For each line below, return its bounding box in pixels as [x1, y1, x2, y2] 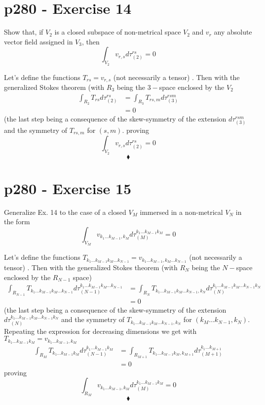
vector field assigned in [4, 36, 73, 46]
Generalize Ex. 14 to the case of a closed [4, 206, 126, 217]
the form [4, 216, 30, 227]
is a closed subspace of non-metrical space [54, 27, 181, 37]
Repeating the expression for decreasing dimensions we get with [4, 325, 197, 336]
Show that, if [4, 27, 43, 37]
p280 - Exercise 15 [4, 178, 132, 198]
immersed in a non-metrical [140, 206, 223, 217]
